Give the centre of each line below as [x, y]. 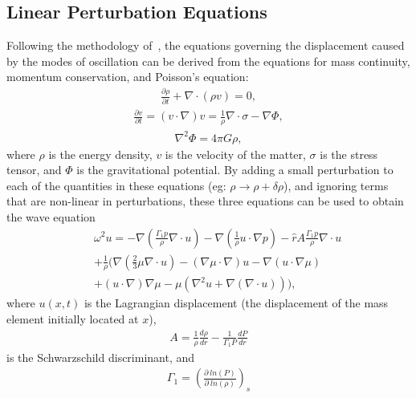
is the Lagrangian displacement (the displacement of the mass [236, 303]
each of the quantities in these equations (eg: [116, 185]
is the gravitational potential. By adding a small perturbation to [235, 170]
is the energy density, [100, 154]
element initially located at [73, 319]
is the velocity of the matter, [235, 154]
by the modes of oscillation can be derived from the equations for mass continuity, [208, 61]
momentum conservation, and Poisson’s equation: [128, 77]
